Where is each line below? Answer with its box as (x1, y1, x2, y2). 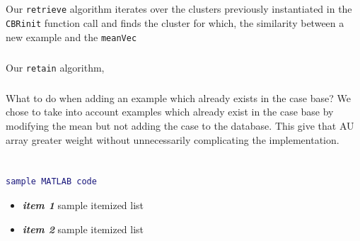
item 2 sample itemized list (22, 221, 144, 236)
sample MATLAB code (6, 176, 97, 187)
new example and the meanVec (6, 29, 137, 44)
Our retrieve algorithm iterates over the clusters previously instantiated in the (6, 1, 352, 16)
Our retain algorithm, (6, 60, 105, 74)
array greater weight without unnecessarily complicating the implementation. (6, 132, 339, 147)
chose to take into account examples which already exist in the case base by (6, 104, 334, 119)
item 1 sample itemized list (22, 197, 144, 212)
